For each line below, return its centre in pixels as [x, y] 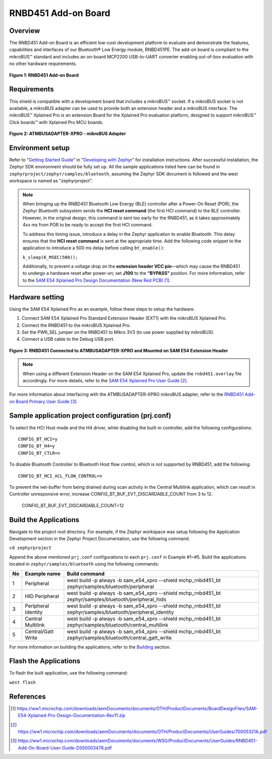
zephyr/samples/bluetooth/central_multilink [118, 625]
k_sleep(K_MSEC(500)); [50, 257]
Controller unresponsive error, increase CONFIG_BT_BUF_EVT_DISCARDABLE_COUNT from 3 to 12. [111, 494]
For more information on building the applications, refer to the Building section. [90, 647]
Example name [43, 574]
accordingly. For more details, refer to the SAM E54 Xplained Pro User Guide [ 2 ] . [105, 380]
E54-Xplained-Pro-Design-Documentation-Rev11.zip [72, 716]
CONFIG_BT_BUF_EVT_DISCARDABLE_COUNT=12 [73, 505]
